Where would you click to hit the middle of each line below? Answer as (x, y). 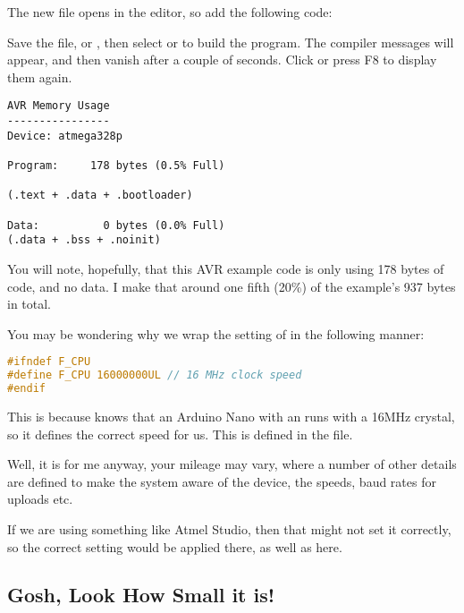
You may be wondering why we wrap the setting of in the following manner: (216, 333)
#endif (26, 389)
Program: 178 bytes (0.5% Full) (116, 166)
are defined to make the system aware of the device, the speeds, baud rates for (222, 481)
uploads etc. (40, 499)
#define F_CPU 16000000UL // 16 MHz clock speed (155, 375)
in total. (30, 304)
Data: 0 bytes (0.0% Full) (116, 225)
